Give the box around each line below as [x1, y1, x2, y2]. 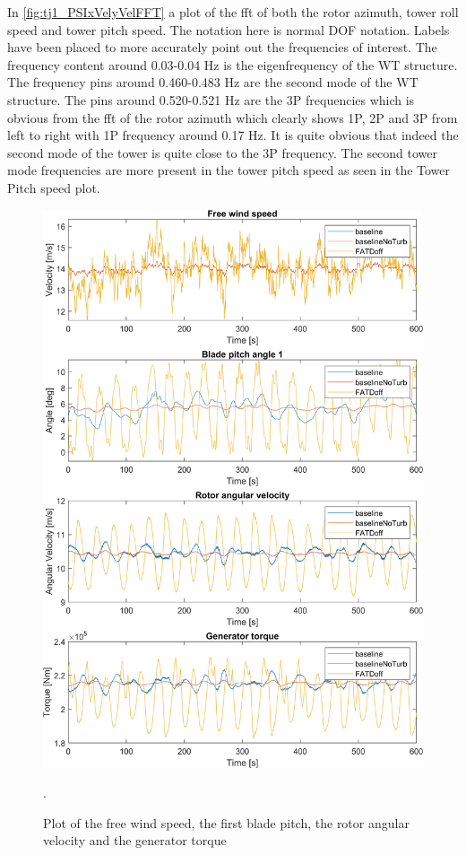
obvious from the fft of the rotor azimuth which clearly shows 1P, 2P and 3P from [7, 108, 458, 127]
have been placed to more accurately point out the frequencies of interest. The [7, 38, 437, 57]
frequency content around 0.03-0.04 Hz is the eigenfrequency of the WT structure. [7, 55, 458, 74]
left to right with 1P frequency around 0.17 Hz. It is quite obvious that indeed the [7, 126, 459, 144]
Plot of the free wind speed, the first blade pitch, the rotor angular [43, 813, 410, 832]
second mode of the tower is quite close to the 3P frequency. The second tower [7, 143, 438, 161]
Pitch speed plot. [7, 178, 100, 196]
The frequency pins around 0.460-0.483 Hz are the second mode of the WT [7, 73, 419, 92]
